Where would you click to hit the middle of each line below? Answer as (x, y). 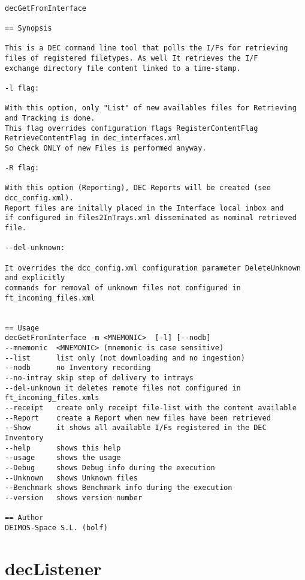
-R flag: (22, 168)
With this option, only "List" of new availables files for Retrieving (151, 108)
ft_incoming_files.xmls (52, 398)
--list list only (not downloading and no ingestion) (125, 358)
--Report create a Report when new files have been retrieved (138, 418)
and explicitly (35, 278)
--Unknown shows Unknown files (71, 478)
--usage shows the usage (63, 458)
